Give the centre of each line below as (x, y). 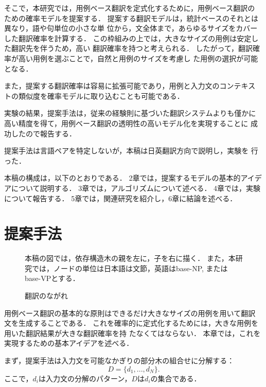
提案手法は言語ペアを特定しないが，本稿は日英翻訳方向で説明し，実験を (127, 151)
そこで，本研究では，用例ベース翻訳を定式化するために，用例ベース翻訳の (130, 8)
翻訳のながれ (46, 295)
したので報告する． (43, 133)
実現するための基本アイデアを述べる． (69, 343)
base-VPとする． (52, 278)
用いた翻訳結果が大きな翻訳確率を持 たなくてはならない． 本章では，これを (132, 333)
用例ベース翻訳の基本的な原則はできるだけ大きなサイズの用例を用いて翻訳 (130, 313)
